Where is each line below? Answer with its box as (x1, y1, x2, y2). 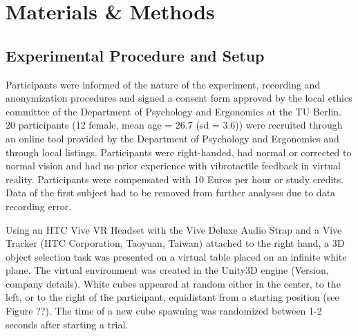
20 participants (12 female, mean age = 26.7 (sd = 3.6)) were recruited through (6, 118, 343, 132)
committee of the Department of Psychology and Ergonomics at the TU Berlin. (6, 104, 341, 118)
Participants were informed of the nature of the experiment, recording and (6, 77, 321, 91)
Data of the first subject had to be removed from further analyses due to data (6, 185, 336, 200)
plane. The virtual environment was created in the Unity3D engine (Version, (6, 263, 329, 277)
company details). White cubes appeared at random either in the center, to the (6, 276, 341, 290)
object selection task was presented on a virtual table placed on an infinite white (6, 249, 347, 263)
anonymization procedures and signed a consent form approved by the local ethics (6, 91, 352, 105)
